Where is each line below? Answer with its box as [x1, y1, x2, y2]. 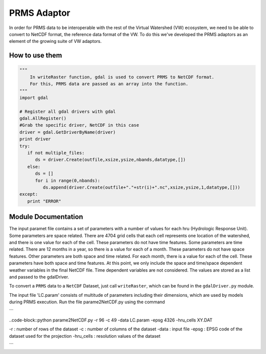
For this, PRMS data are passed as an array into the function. [30, 81, 189, 87]
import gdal [19, 95, 49, 101]
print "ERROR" [27, 198, 62, 204]
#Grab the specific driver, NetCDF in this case [19, 122, 139, 128]
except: [19, 191, 38, 197]
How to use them [9, 51, 63, 60]
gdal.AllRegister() [19, 116, 66, 121]
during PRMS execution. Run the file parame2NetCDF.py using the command [9, 299, 165, 305]
